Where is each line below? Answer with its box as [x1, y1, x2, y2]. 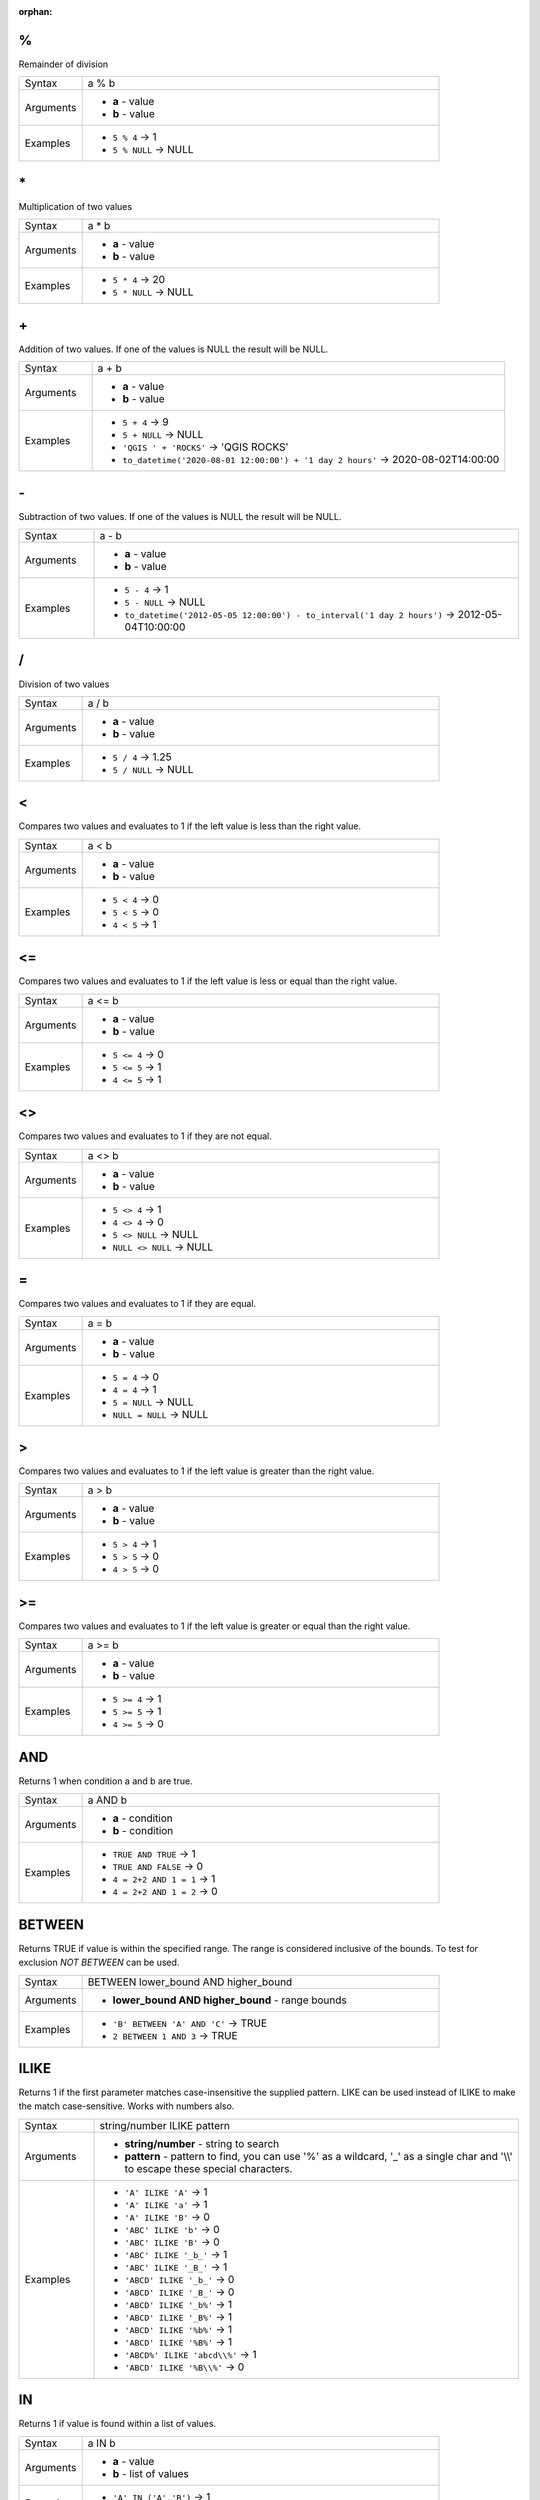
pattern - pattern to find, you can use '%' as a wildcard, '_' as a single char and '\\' [124, 2149, 514, 2163]
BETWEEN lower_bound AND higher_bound [87, 1975, 293, 1989]
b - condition [112, 1824, 174, 1838]
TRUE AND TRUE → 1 [112, 1847, 197, 1861]
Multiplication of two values [18, 200, 133, 212]
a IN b [87, 2436, 116, 2450]
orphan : [18, 6, 53, 17]
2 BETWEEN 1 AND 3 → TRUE [112, 2028, 239, 2042]
